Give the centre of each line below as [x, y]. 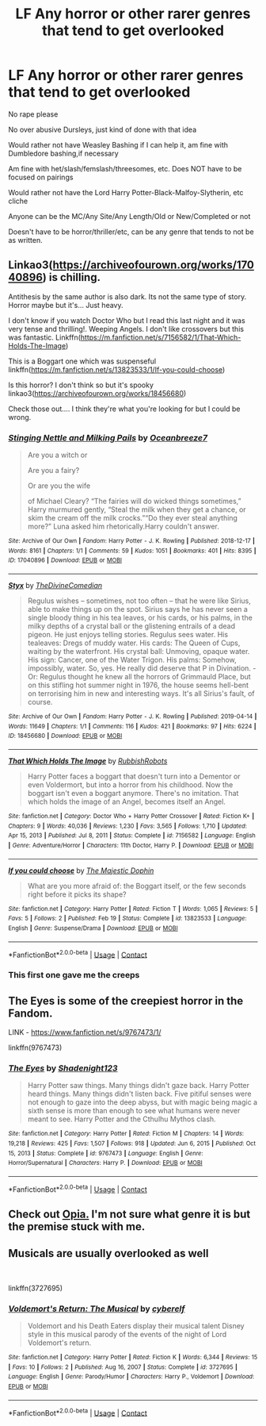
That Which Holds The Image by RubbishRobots [88, 761]
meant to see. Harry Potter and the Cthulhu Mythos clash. [122, 1119]
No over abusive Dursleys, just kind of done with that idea [102, 129]
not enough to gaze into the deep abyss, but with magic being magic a [142, 1102]
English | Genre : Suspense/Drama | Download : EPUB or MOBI [93, 928]
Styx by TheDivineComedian [55, 586]
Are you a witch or [57, 455]
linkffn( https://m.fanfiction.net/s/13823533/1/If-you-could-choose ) [117, 369]
